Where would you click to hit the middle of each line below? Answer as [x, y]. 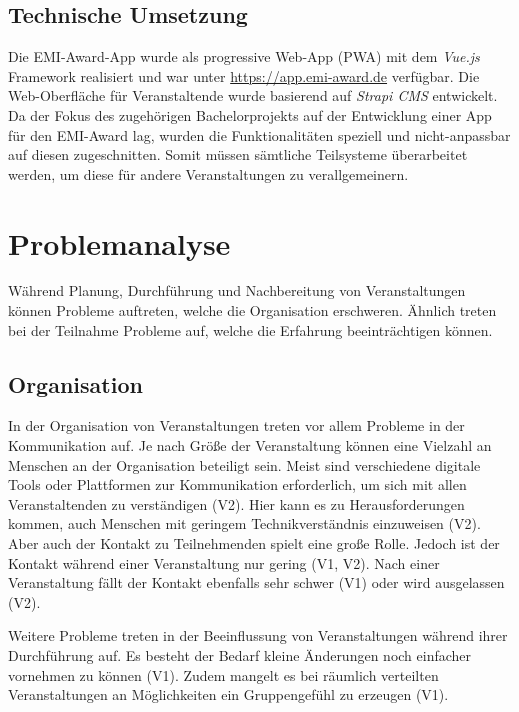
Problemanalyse [119, 242]
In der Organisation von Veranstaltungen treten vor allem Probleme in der [236, 425]
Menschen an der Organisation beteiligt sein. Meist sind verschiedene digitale [244, 464]
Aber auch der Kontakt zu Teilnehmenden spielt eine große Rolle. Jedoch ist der [254, 543]
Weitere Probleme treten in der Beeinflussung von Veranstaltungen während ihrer [258, 635]
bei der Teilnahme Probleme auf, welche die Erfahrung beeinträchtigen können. [250, 329]
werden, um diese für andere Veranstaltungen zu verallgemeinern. [208, 173]
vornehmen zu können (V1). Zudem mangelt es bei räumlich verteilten [223, 674]
